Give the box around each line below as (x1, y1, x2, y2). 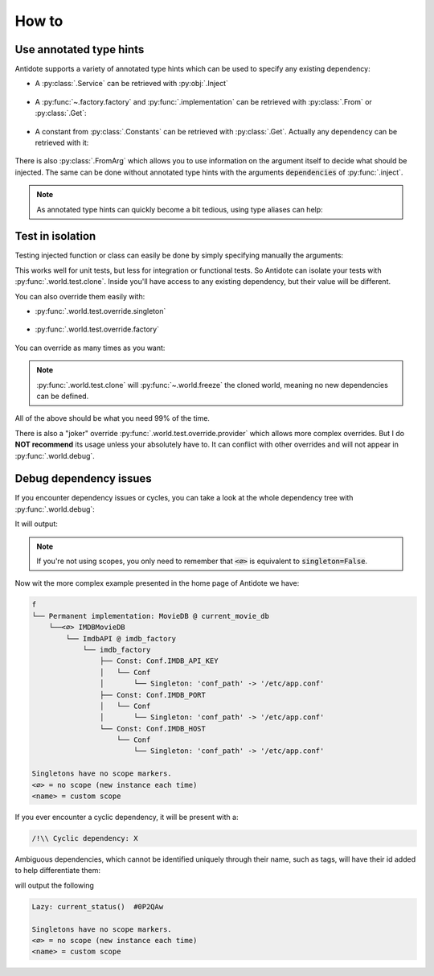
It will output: (14, 519, 58, 529)
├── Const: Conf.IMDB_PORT (99, 690, 207, 699)
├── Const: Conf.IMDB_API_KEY (99, 657, 219, 665)
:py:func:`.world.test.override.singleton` (35, 307, 166, 316)
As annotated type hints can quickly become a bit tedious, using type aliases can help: (36, 204, 323, 214)
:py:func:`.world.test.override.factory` (35, 324, 160, 334)
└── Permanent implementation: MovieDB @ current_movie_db (31, 612, 269, 620)
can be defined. (36, 391, 89, 401)
